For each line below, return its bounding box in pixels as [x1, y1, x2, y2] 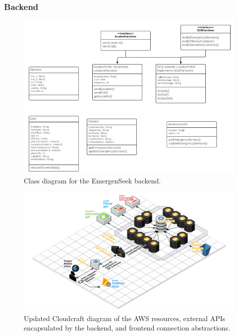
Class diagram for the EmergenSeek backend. [24, 175, 161, 185]
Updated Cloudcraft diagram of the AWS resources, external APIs [24, 313, 226, 323]
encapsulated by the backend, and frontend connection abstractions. [24, 323, 231, 333]
